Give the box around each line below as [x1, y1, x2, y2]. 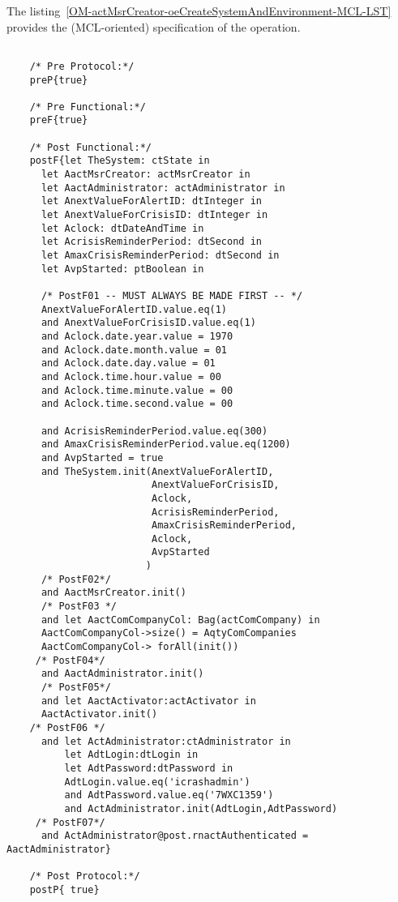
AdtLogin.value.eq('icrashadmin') [64, 776, 250, 788]
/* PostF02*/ [41, 573, 111, 585]
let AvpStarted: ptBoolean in [41, 263, 204, 275]
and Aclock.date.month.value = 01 [41, 344, 228, 356]
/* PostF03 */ [41, 601, 118, 613]
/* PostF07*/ [35, 816, 105, 828]
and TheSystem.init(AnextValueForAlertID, [41, 465, 274, 477]
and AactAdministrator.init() [41, 668, 204, 680]
